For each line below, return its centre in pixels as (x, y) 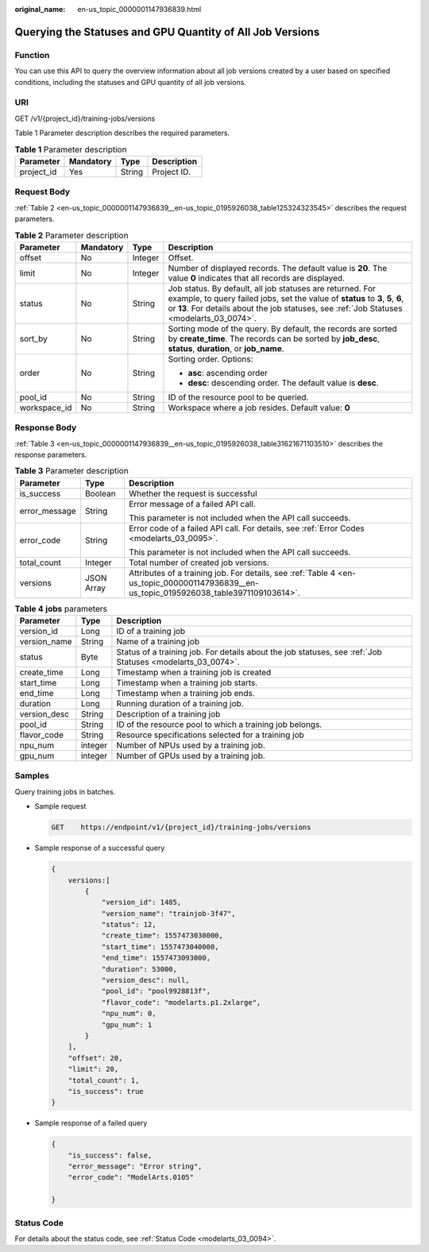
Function (32, 55)
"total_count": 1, (104, 1080)
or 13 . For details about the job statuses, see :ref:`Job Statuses (285, 308)
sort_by (33, 338)
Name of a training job (158, 642)
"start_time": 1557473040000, (160, 947)
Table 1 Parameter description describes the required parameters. (122, 133)
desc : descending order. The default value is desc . (283, 383)
